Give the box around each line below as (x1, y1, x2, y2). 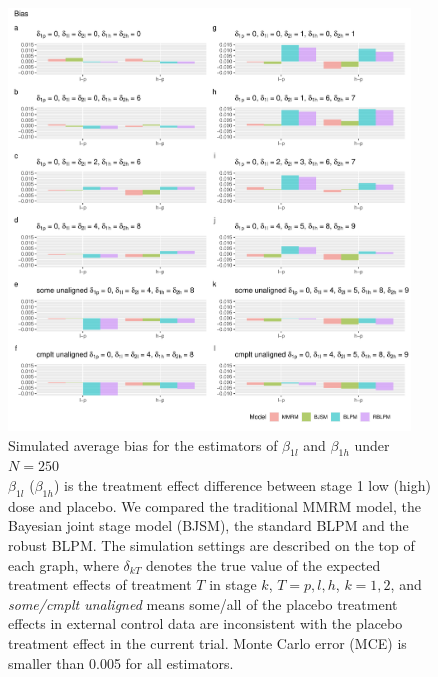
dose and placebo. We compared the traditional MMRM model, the (8, 495, 421, 516)
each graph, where (8, 554, 119, 575)
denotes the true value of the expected (146, 554, 381, 575)
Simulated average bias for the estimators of (8, 434, 278, 455)
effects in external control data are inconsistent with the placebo (8, 613, 403, 634)
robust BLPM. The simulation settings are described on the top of (8, 535, 415, 555)
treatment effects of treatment (8, 574, 192, 595)
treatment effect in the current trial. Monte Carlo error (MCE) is (8, 632, 407, 653)
